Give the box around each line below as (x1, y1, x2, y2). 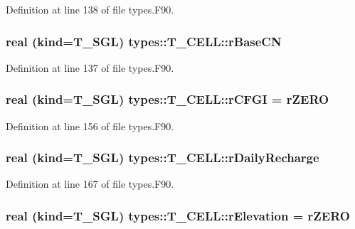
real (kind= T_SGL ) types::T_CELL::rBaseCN (6, 32, 282, 50)
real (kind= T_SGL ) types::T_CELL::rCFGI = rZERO (6, 90, 329, 108)
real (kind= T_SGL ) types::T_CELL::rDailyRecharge (6, 149, 319, 166)
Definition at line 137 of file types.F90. (6, 60, 174, 75)
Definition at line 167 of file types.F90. (6, 176, 174, 191)
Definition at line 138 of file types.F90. (6, 2, 174, 16)
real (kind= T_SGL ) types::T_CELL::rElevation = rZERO (6, 206, 350, 224)
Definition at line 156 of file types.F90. (6, 118, 174, 133)
